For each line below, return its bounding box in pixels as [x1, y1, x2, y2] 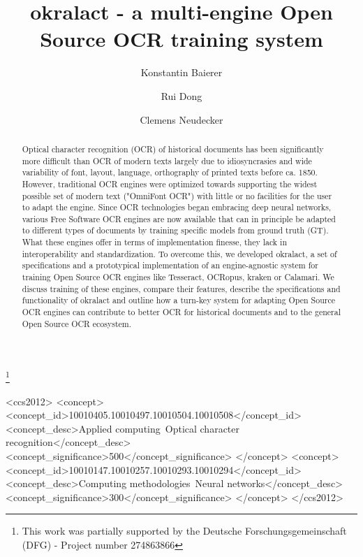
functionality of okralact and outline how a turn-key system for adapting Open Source [22, 294, 335, 306]
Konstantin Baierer [140, 65, 223, 80]
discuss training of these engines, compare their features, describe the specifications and [22, 282, 341, 294]
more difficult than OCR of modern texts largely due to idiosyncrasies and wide [22, 154, 312, 166]
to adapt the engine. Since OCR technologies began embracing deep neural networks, [22, 201, 332, 213]
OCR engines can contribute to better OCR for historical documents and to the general [22, 306, 341, 318]
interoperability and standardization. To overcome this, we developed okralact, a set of [22, 247, 337, 259]
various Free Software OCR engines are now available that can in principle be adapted [22, 212, 336, 224]
